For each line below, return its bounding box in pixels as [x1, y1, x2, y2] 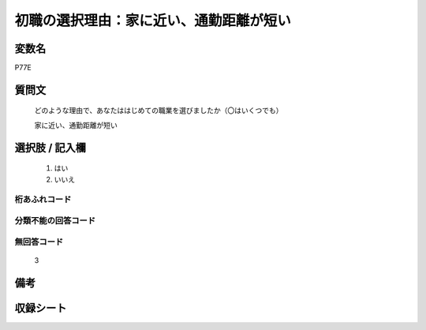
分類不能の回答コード [14, 215, 96, 226]
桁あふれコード [14, 194, 72, 205]
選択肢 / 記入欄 [14, 141, 87, 154]
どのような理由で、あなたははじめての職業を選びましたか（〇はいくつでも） [34, 106, 283, 115]
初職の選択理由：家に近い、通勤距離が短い [14, 12, 292, 29]
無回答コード [14, 236, 64, 247]
